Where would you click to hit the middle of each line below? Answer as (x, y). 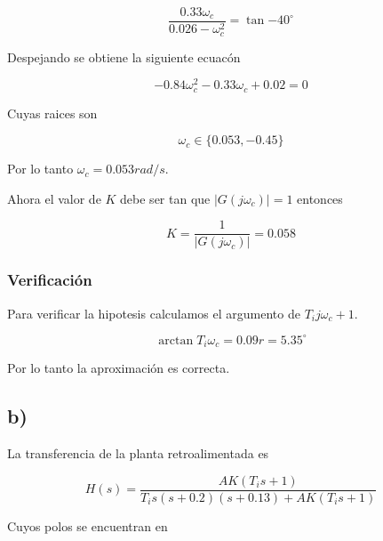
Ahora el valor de (54, 198)
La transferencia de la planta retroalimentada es (138, 453)
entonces (320, 198)
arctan (176, 340)
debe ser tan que (165, 198)
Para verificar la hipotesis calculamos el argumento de (154, 313)
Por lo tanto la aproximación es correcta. (119, 368)
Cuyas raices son (52, 113)
